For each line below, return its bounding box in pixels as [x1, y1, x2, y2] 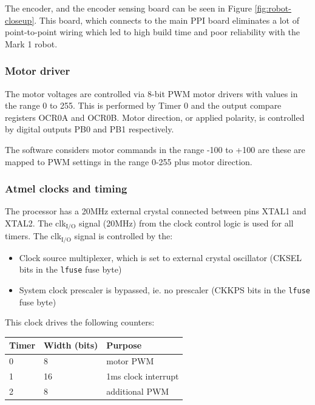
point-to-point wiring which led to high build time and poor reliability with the [5, 26, 300, 38]
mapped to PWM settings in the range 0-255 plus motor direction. [5, 155, 252, 168]
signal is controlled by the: [74, 230, 173, 242]
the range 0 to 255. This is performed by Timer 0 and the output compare [5, 99, 282, 112]
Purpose [106, 339, 142, 352]
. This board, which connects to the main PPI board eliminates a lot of [34, 13, 299, 26]
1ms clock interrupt [106, 370, 179, 383]
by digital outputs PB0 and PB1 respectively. [5, 123, 174, 135]
